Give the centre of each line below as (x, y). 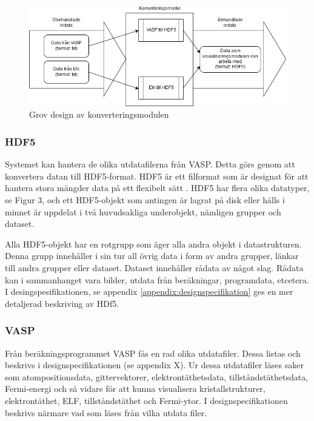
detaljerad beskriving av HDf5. (62, 303)
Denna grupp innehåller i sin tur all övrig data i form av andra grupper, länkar (152, 256)
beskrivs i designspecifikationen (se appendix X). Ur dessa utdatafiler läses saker (154, 365)
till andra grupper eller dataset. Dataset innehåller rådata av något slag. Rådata (154, 268)
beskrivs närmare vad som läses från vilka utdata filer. (106, 412)
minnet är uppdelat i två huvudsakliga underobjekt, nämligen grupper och (143, 211)
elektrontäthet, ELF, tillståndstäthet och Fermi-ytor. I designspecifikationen (146, 401)
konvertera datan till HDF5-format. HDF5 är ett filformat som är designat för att (157, 176)
